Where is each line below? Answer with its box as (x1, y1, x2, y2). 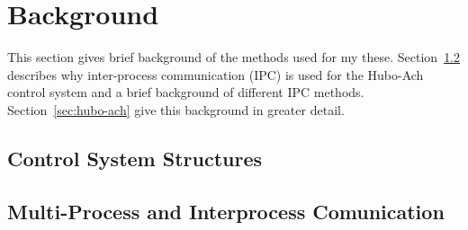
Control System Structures (7, 144, 263, 172)
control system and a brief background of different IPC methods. (7, 83, 364, 102)
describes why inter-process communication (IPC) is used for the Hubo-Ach (7, 65, 424, 84)
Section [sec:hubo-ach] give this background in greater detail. (7, 100, 345, 119)
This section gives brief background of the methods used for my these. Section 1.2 (7, 48, 461, 66)
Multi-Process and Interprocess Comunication (7, 197, 445, 225)
